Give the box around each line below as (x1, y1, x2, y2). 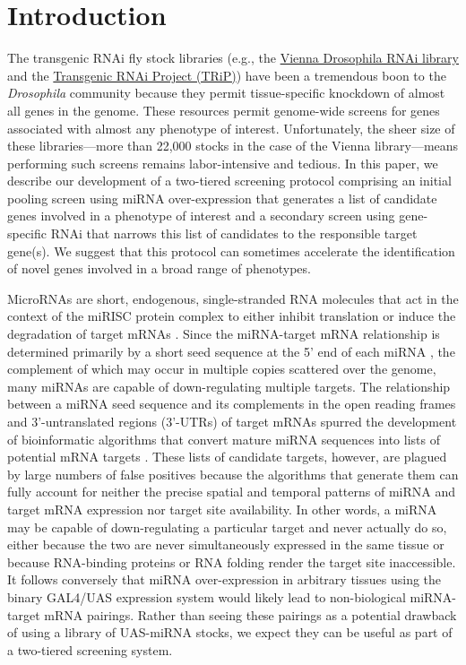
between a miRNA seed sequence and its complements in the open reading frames (7, 394, 456, 413)
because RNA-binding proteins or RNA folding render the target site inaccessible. (7, 552, 456, 571)
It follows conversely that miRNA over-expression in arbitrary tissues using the (7, 570, 442, 589)
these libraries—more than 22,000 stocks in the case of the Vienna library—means (7, 136, 459, 155)
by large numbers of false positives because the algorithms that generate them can (7, 464, 459, 483)
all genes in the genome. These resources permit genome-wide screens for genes (7, 100, 440, 119)
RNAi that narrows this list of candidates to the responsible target (50, 224, 418, 243)
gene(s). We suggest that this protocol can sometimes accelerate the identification (7, 241, 455, 260)
